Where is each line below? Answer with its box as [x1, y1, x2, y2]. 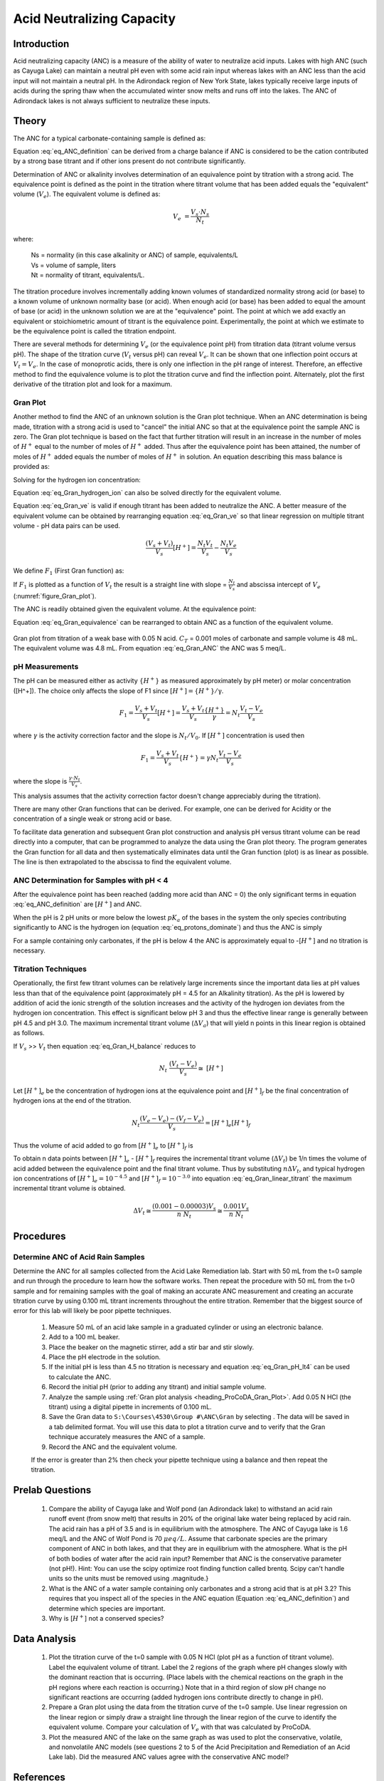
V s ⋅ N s [191, 207, 210, 217]
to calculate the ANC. [48, 1372, 112, 1381]
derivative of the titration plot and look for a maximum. [13, 380, 173, 388]
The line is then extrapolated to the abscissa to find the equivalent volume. [13, 857, 232, 866]
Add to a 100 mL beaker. [48, 1333, 120, 1341]
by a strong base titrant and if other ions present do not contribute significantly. [13, 157, 246, 165]
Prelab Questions [13, 1484, 92, 1496]
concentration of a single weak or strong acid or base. [13, 814, 172, 823]
